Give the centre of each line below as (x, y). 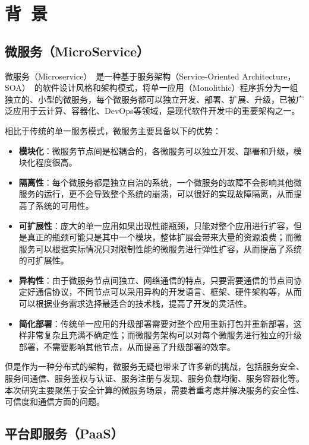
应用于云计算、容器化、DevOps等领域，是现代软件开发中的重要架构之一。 (156, 111)
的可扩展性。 (44, 260)
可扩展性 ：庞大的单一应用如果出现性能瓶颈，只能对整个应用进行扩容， (156, 225)
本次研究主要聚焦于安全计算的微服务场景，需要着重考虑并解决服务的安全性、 (154, 390)
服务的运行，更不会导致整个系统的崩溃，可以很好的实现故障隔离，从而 (156, 194)
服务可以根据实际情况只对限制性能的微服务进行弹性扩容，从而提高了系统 (160, 248)
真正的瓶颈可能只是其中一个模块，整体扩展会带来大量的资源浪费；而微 (164, 237)
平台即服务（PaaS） (64, 433)
